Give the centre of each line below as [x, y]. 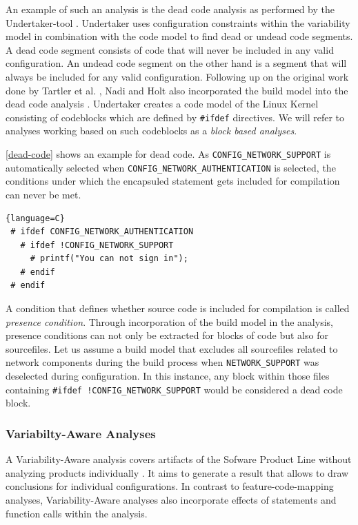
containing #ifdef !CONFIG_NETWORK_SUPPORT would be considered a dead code [174, 389]
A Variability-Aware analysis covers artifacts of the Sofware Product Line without [179, 459]
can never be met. [43, 194]
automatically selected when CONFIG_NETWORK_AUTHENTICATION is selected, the [171, 167]
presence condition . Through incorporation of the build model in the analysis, [169, 321]
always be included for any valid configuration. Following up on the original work [177, 76]
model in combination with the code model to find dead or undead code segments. [179, 36]
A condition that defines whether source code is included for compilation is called [178, 308]
